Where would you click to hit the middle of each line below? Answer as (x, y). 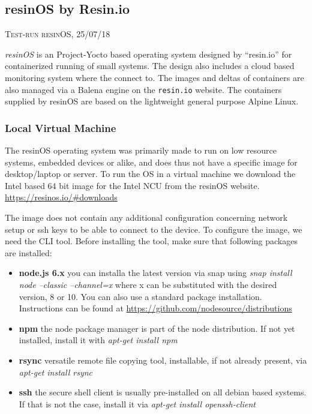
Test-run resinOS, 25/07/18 (58, 34)
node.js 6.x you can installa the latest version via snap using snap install (155, 273)
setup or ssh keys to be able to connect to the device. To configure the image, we (154, 229)
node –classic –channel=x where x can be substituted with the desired (148, 284)
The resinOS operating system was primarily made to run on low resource (141, 150)
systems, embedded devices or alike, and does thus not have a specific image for (151, 162)
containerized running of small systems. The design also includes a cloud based (150, 66)
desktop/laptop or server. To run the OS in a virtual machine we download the (150, 174)
